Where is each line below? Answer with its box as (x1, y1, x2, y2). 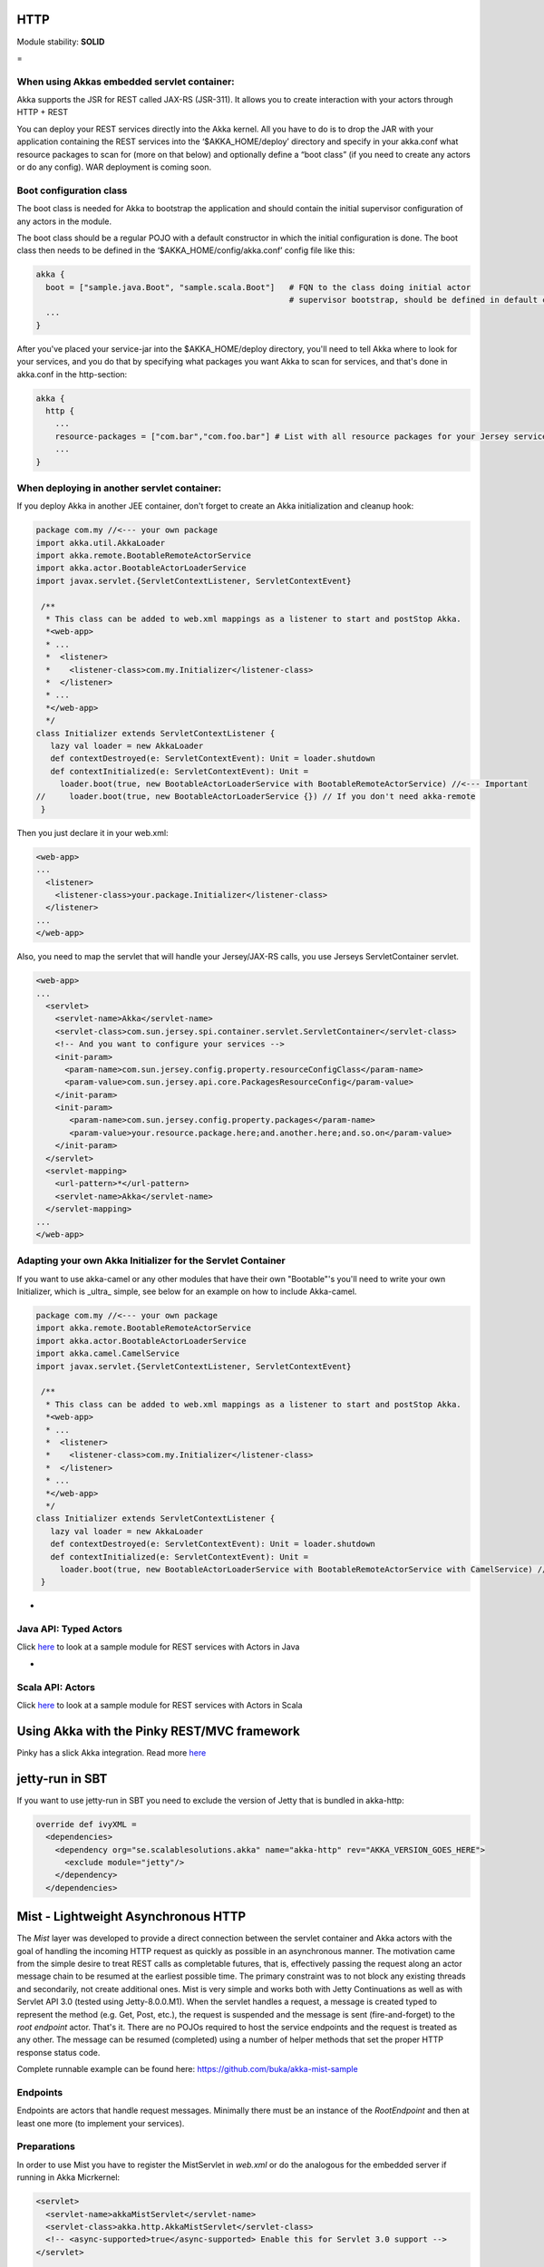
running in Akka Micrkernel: (16, 2172, 121, 2183)
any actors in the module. (16, 216, 112, 227)
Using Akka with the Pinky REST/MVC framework (16, 1723, 301, 1738)
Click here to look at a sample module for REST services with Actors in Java (16, 1641, 300, 1652)
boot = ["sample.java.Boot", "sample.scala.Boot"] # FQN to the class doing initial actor (45, 282, 471, 292)
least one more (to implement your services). (16, 2117, 185, 2128)
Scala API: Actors (16, 1680, 95, 1693)
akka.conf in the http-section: (16, 368, 128, 380)
